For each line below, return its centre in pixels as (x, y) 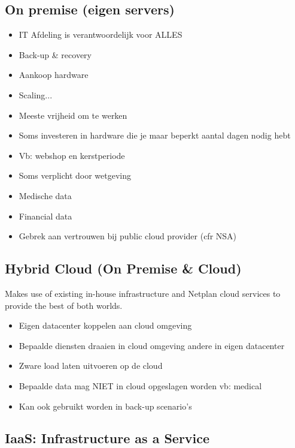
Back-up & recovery (55, 54)
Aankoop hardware (54, 75)
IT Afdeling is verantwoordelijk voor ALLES (101, 34)
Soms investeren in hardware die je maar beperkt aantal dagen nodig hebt (155, 135)
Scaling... (36, 94)
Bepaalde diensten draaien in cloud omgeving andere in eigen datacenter (152, 345)
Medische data (45, 195)
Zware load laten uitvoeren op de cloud (91, 366)
